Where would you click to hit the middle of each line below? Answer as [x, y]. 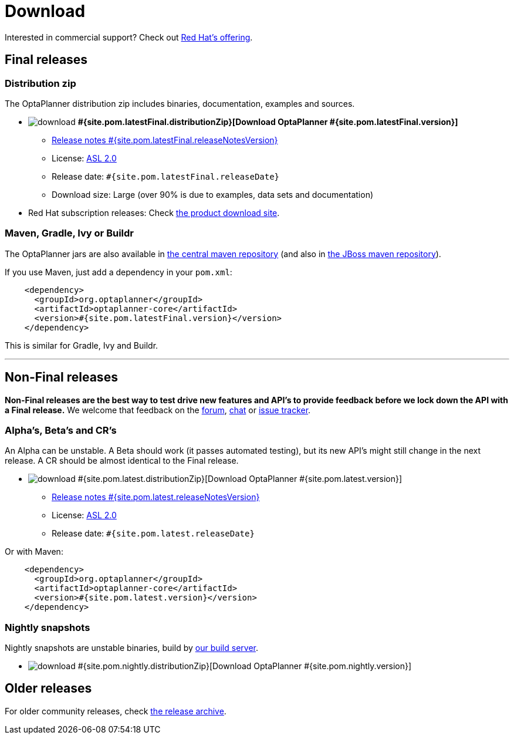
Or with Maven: [34, 552]
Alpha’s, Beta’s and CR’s [61, 430]
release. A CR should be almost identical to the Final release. [122, 461]
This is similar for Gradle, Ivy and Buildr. [82, 345]
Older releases [48, 689]
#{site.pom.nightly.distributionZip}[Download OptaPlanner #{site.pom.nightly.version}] [245, 666]
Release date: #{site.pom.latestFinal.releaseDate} [166, 176]
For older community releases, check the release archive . [116, 711]
